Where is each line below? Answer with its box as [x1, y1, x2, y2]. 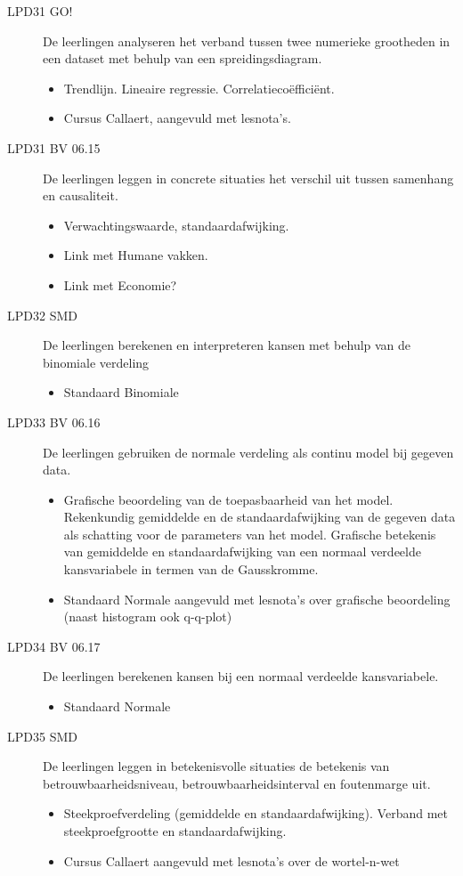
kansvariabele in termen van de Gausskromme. [63, 560, 319, 579]
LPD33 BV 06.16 [7, 412, 101, 431]
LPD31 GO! [7, 2, 73, 20]
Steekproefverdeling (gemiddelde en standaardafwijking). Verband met [63, 804, 448, 823]
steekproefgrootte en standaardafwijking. [63, 822, 287, 839]
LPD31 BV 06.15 [7, 138, 101, 157]
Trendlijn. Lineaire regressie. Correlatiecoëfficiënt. [63, 78, 335, 97]
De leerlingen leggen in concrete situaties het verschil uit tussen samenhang [43, 168, 454, 187]
